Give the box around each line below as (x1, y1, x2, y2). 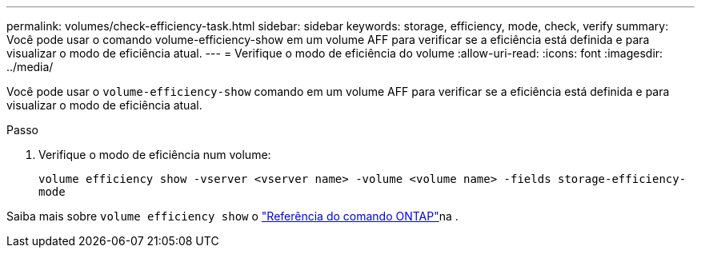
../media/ (6, 60, 54, 73)
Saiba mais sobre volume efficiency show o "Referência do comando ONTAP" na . (6, 209, 459, 223)
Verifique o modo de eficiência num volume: (38, 148, 271, 161)
